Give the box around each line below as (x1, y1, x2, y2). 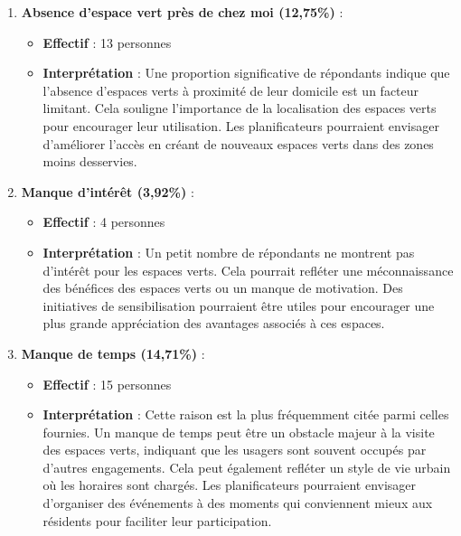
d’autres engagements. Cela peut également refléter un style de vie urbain (42, 457, 451, 476)
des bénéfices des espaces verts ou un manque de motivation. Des (42, 278, 403, 297)
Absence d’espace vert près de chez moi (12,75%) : (21, 3, 343, 21)
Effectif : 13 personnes (42, 33, 172, 52)
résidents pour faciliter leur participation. (42, 511, 272, 530)
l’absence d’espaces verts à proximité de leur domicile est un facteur (42, 80, 419, 99)
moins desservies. (42, 152, 137, 171)
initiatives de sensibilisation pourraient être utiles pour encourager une (42, 296, 435, 315)
